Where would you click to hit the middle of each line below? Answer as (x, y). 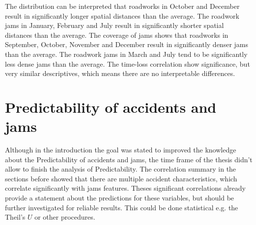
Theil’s (15, 217)
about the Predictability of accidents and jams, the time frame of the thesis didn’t (129, 159)
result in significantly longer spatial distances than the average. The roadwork (122, 15)
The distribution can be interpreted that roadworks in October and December (122, 6)
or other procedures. (65, 217)
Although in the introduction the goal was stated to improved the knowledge (121, 150)
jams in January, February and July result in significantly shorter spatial (114, 25)
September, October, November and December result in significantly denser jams (127, 44)
